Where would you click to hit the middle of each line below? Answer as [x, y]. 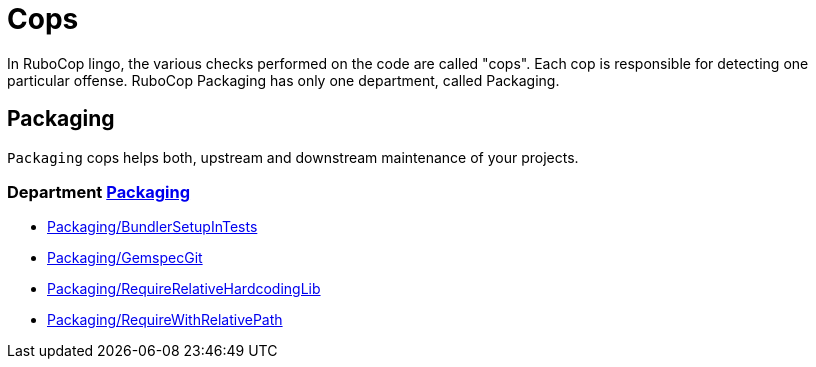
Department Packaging [99, 191]
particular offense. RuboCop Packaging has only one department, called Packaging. [283, 80]
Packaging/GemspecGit [125, 258]
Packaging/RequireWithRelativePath [165, 320]
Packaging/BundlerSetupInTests [152, 227]
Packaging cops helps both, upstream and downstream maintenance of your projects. [293, 157]
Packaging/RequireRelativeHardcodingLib [184, 289]
